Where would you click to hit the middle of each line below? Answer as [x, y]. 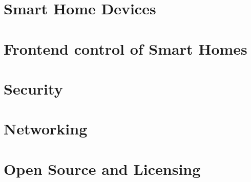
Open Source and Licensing [102, 168]
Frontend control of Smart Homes [126, 48]
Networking [46, 129]
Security [33, 88]
